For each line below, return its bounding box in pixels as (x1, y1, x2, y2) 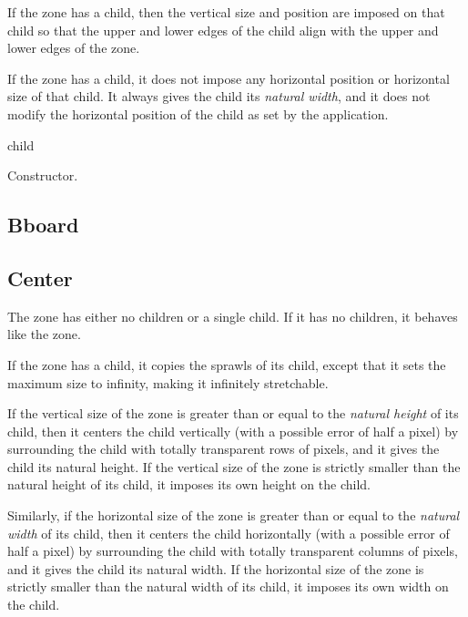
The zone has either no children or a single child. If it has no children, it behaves (7, 306, 458, 325)
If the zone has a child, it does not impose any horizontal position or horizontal (7, 68, 450, 87)
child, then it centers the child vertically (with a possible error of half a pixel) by (7, 421, 459, 440)
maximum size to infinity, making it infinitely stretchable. (7, 373, 329, 392)
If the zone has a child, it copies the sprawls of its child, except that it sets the (7, 355, 446, 374)
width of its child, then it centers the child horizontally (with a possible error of (7, 523, 450, 542)
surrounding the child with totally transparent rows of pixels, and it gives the (7, 439, 440, 458)
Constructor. (7, 166, 78, 185)
